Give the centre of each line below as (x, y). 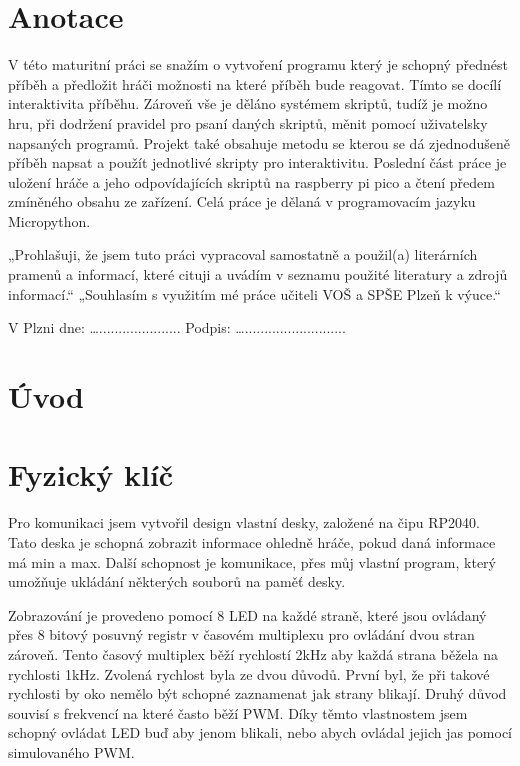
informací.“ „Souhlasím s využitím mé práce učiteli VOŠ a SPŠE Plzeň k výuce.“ (254, 293)
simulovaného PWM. (71, 751)
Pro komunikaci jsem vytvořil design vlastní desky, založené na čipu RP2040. (244, 522)
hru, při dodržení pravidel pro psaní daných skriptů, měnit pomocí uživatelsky (248, 122)
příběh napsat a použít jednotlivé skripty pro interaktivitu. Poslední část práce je (257, 162)
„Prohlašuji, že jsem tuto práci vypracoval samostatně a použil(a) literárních (243, 254)
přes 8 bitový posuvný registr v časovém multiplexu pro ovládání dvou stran (241, 634)
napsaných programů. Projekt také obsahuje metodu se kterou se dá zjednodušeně (259, 142)
